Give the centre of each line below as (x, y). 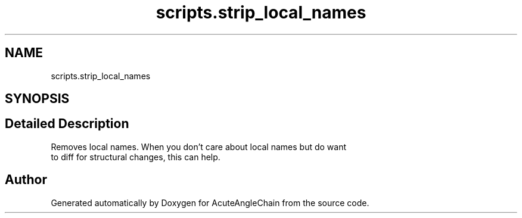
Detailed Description (67, 124)
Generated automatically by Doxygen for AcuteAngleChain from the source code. (210, 203)
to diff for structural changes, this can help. (136, 157)
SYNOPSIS (37, 99)
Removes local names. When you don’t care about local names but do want (199, 147)
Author (26, 180)
